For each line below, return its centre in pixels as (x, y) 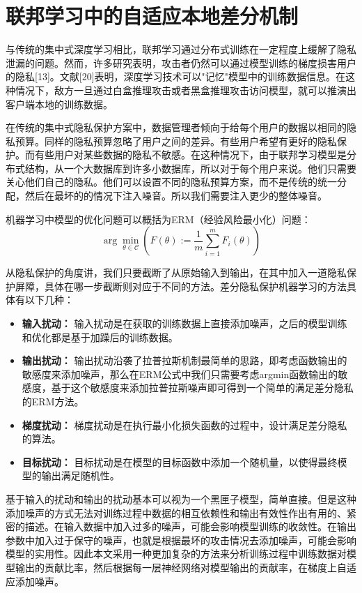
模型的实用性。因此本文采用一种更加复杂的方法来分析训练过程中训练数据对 (176, 554)
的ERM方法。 (53, 401)
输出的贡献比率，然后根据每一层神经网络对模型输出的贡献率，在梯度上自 (181, 567)
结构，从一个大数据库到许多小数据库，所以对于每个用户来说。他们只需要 (190, 168)
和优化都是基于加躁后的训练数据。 (100, 337)
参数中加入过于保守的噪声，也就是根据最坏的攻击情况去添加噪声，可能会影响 (181, 540)
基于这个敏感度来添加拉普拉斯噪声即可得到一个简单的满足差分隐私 (202, 388)
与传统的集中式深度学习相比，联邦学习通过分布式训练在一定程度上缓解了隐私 (181, 49)
